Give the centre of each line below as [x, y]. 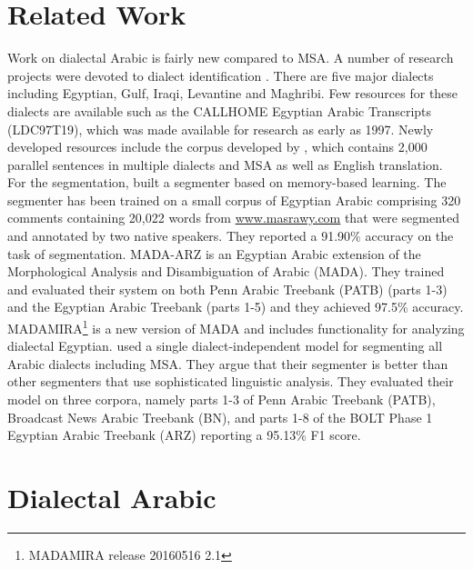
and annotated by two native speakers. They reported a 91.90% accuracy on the [231, 236]
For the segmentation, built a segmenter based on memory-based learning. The [227, 182]
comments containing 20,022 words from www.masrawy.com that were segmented [234, 218]
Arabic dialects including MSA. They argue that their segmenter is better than [228, 363]
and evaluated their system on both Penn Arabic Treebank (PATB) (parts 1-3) [227, 289]
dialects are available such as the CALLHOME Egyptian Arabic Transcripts [220, 110]
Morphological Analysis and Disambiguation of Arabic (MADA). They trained [226, 271]
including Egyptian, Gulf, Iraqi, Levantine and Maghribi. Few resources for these [233, 93]
